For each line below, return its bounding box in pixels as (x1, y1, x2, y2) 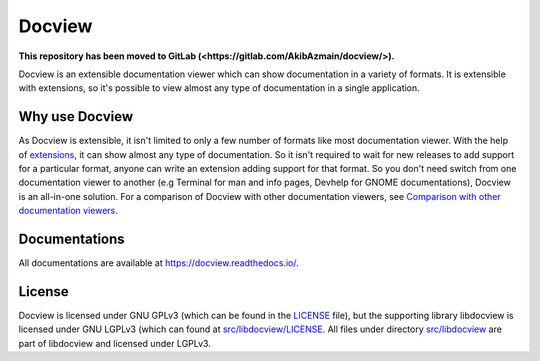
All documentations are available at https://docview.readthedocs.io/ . (18, 257, 299, 269)
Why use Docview (18, 108, 134, 125)
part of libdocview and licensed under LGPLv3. (18, 337, 212, 349)
